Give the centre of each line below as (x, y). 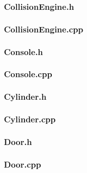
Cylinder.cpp (30, 119)
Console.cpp (28, 74)
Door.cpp (23, 164)
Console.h (23, 51)
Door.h (18, 141)
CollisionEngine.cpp (44, 29)
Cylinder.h (25, 97)
